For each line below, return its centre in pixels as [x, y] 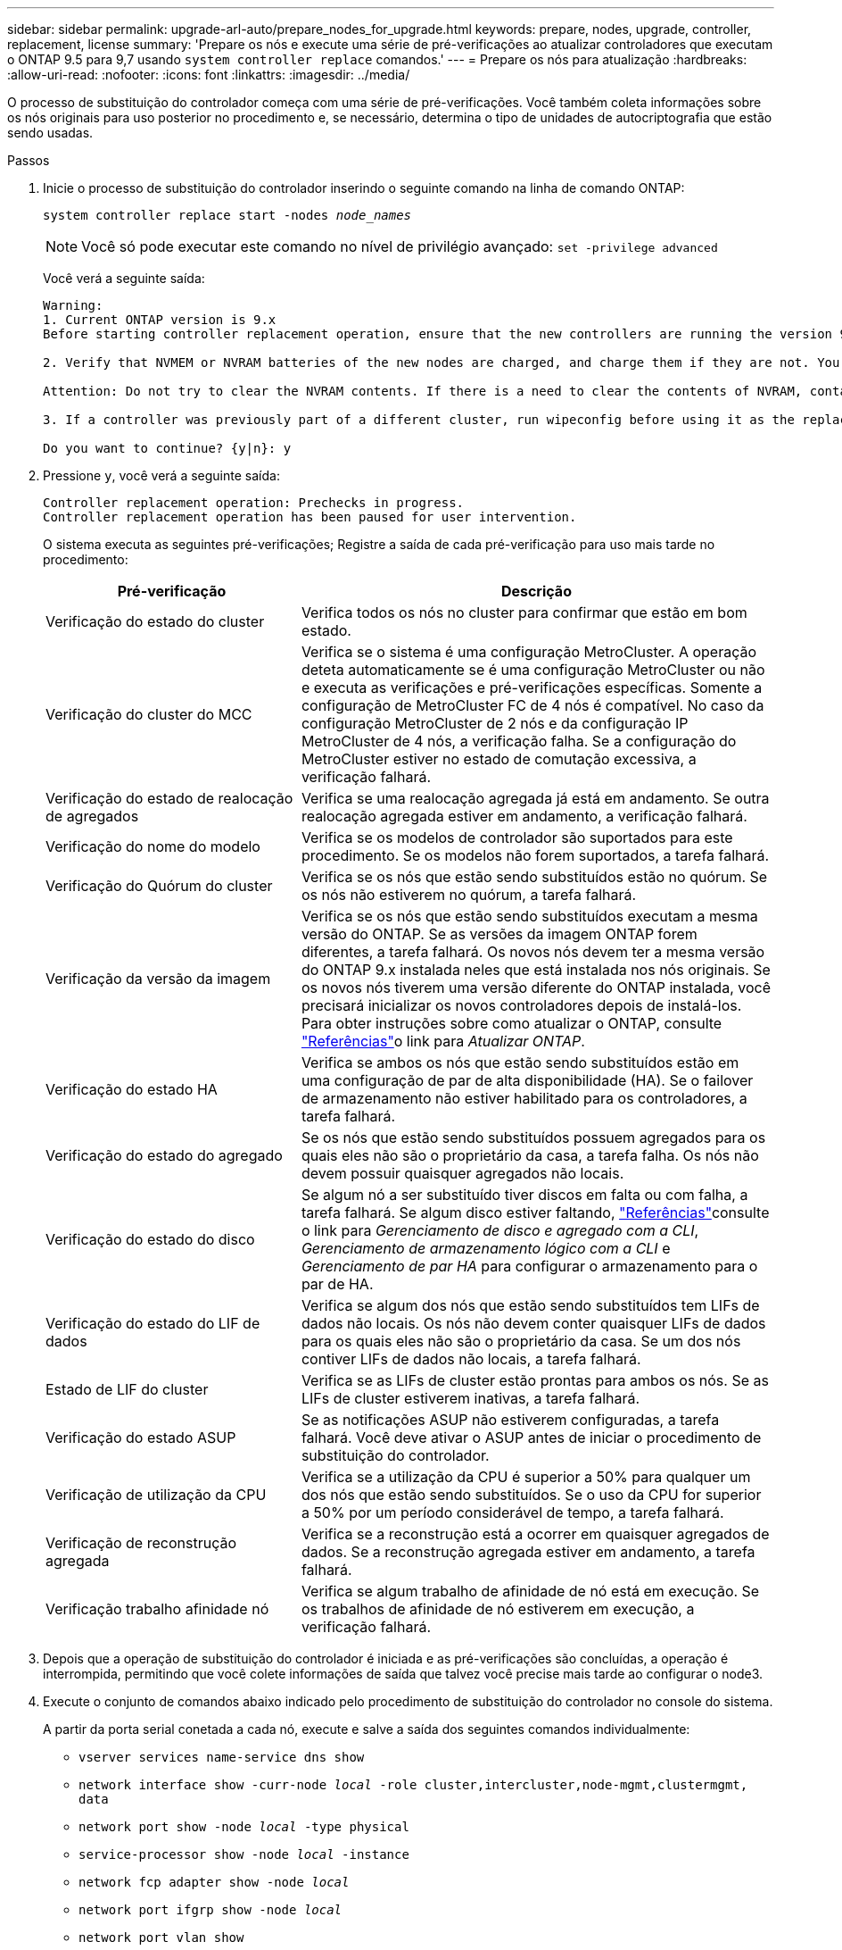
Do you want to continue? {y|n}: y [167, 448]
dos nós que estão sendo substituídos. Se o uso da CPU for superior [531, 1495]
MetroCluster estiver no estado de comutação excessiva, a [499, 759]
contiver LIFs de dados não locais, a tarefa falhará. [471, 1359]
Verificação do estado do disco [150, 1239]
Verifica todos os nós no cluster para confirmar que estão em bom [524, 612]
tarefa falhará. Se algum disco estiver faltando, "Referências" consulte [535, 1212]
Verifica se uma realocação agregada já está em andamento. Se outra [535, 798]
